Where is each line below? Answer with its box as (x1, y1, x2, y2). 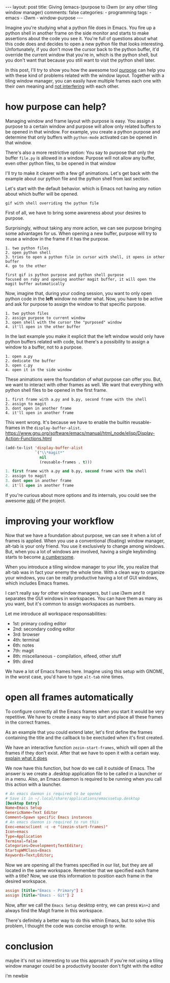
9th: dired (12, 658, 34, 665)
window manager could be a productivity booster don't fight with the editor (5, 963, 163, 969)
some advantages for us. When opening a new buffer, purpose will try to (5, 230, 157, 236)
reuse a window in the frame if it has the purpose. (5, 235, 109, 242)
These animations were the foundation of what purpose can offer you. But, (5, 376, 162, 382)
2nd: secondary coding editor (12, 626, 75, 632)
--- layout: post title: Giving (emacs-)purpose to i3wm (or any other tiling (5, 4, 158, 10)
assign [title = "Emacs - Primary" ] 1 (5, 888, 83, 893)
